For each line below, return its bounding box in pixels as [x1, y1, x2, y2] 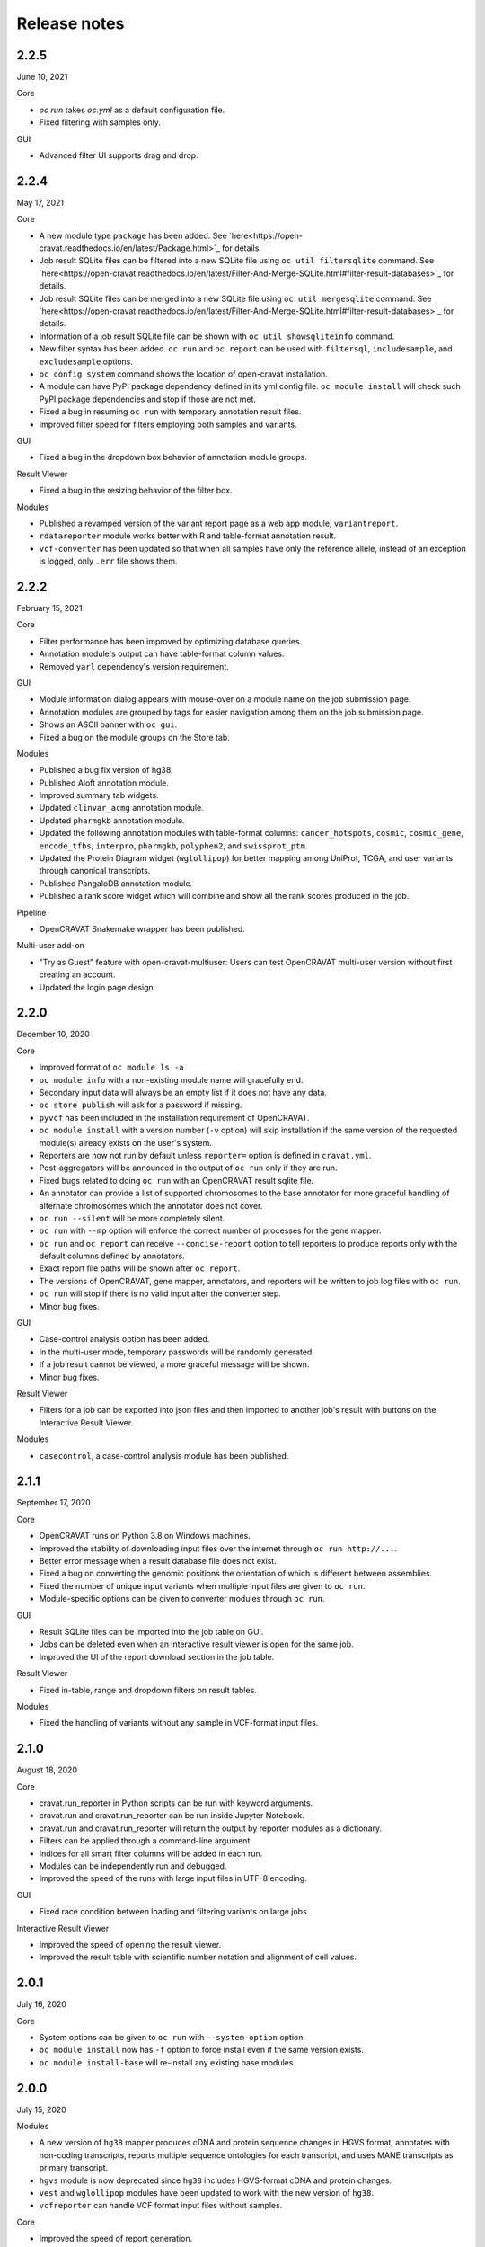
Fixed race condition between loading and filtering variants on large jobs [39, 1906, 307, 1917]
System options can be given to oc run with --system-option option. [39, 2031, 305, 2042]
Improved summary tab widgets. [39, 790, 159, 801]
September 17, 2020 [16, 1497, 92, 1508]
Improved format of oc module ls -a [39, 1061, 184, 1073]
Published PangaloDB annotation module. [39, 877, 193, 889]
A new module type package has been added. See [39, 230, 228, 241]
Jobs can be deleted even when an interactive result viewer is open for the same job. [39, 1639, 354, 1649]
